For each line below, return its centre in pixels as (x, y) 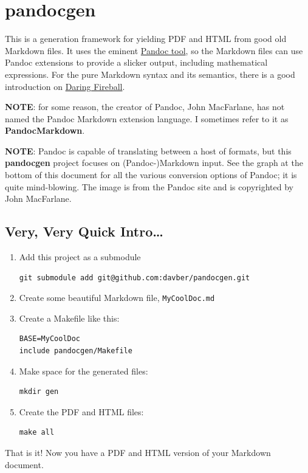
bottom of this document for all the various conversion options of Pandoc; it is (151, 175)
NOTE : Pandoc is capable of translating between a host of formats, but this (148, 150)
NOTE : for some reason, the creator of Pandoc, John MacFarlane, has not (145, 107)
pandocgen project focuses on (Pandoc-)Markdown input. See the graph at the (154, 163)
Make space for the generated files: (84, 371)
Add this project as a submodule (80, 257)
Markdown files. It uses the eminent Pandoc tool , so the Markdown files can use (154, 50)
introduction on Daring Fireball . (65, 86)
